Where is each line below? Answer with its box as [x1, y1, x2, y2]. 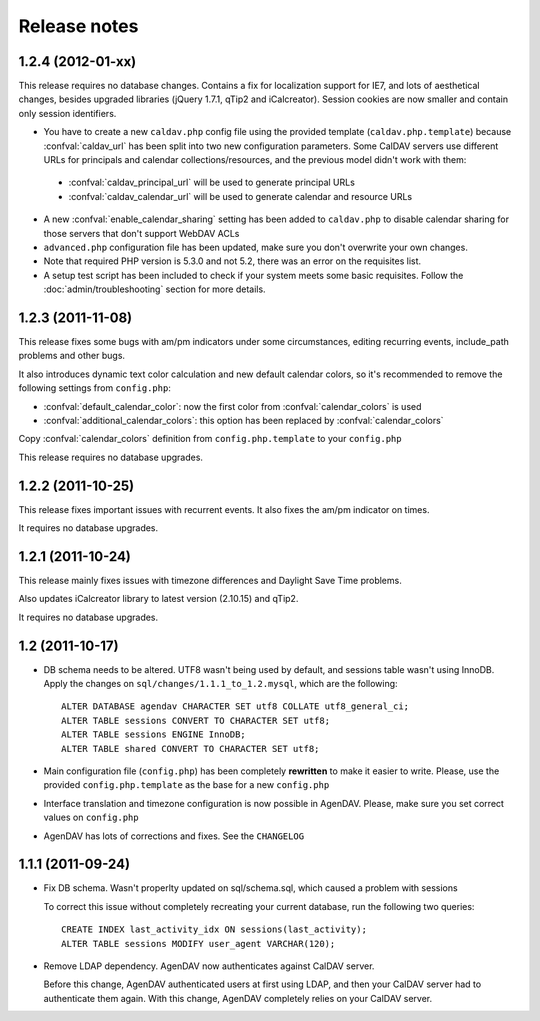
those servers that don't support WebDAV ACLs [43, 227, 240, 239]
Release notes [18, 15, 139, 37]
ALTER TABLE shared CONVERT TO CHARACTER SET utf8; [61, 743, 320, 754]
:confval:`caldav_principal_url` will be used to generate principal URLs [68, 176, 355, 189]
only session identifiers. [18, 107, 117, 119]
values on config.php [43, 811, 139, 824]
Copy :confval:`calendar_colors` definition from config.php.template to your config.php [18, 433, 402, 445]
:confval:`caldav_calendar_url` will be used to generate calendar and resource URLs [68, 190, 413, 202]
